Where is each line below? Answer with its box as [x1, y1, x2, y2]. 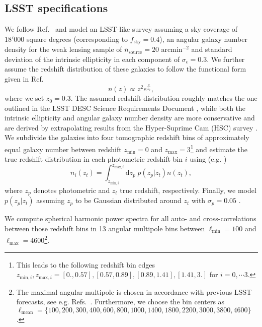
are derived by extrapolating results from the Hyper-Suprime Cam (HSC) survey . [5, 122, 258, 133]
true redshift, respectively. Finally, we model [120, 184, 256, 195]
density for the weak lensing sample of [5, 44, 122, 54]
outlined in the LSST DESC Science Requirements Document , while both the [5, 102, 246, 113]
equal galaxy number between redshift [5, 144, 122, 154]
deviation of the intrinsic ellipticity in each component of [5, 53, 180, 64]
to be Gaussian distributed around [75, 195, 182, 206]
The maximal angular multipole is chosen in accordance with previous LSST [16, 286, 252, 297]
